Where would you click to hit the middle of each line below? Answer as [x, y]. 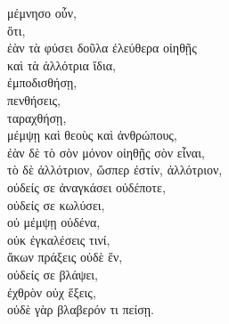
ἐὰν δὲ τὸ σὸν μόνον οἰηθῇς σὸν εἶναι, [106, 152]
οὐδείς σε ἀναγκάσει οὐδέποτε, [86, 186]
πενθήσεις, [34, 99]
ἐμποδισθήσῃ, [42, 82]
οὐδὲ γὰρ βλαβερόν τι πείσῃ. [81, 309]
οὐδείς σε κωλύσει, [56, 204]
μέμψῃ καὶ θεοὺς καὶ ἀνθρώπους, [92, 135]
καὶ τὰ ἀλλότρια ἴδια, [61, 65]
